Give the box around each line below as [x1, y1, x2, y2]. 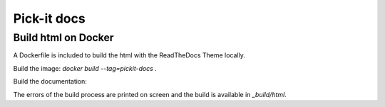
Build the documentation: [13, 77, 87, 86]
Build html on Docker [13, 31, 114, 44]
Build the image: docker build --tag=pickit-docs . [13, 64, 157, 72]
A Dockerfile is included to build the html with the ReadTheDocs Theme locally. [13, 51, 245, 60]
